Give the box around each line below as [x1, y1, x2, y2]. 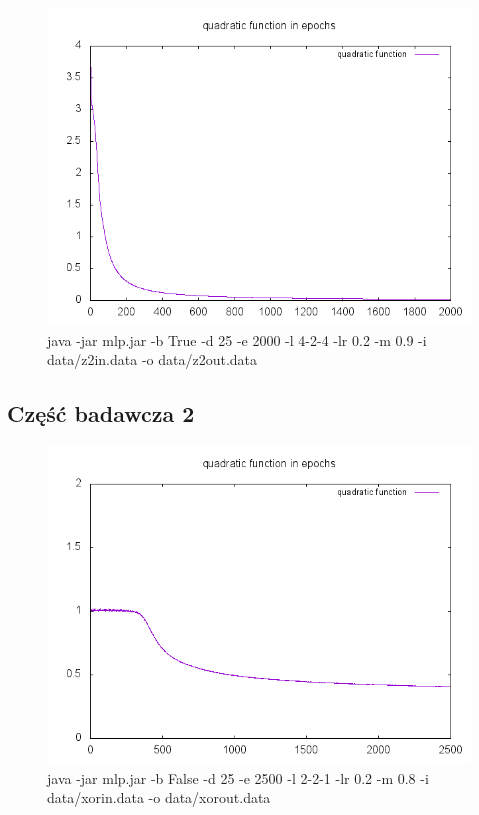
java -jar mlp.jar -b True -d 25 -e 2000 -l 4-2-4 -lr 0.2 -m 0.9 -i [47, 329, 427, 350]
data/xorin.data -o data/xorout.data [47, 787, 271, 808]
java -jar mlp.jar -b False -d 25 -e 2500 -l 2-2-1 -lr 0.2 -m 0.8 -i [47, 767, 429, 788]
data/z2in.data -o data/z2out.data [47, 349, 258, 370]
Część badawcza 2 [7, 398, 195, 429]
